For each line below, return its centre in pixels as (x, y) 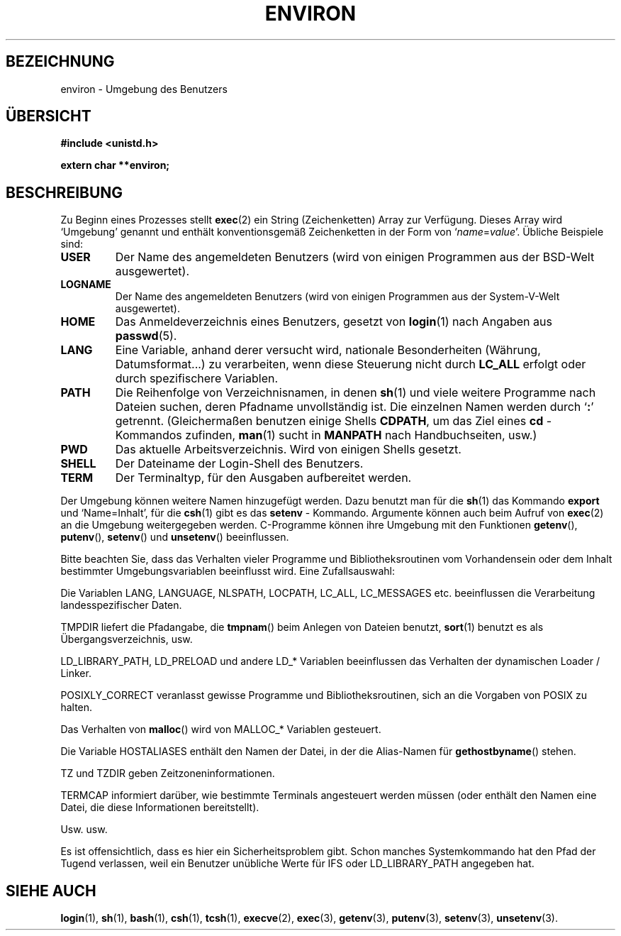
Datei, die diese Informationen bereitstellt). (160, 808)
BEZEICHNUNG (60, 62)
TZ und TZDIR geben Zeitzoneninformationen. (168, 773)
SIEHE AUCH (51, 891)
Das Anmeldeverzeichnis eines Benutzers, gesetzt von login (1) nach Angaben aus (334, 322)
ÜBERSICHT (49, 116)
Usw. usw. (84, 830)
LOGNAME (86, 285)
